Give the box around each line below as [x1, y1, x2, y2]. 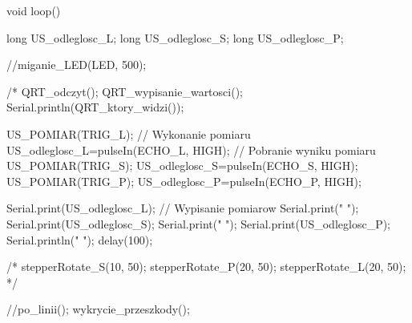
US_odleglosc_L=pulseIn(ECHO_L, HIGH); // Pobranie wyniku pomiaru [6, 141, 376, 158]
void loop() [6, 2, 61, 18]
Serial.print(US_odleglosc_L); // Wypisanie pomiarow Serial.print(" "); [6, 200, 359, 216]
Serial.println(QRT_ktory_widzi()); [6, 99, 184, 115]
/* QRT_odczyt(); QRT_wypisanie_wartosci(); [6, 83, 243, 99]
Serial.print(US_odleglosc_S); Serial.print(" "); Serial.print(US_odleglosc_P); [6, 215, 391, 232]
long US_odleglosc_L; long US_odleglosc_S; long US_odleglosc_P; [6, 29, 344, 46]
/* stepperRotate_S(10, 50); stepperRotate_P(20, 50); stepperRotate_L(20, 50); [6, 258, 406, 275]
